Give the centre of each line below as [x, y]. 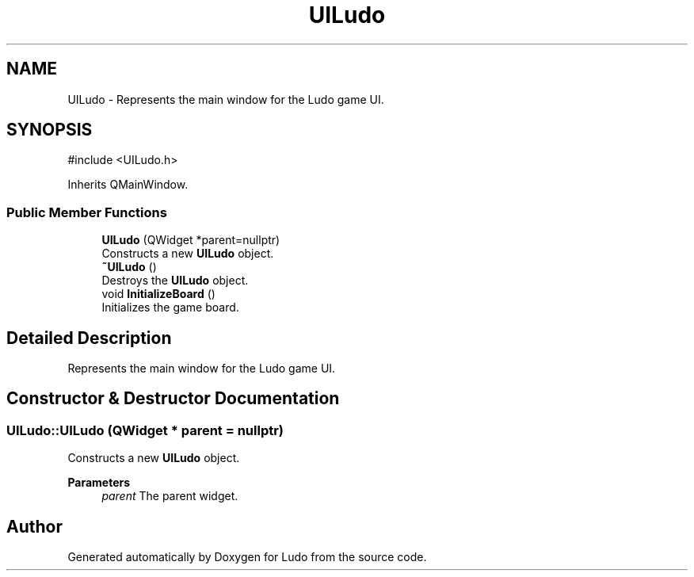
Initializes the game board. [170, 308]
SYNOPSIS [50, 130]
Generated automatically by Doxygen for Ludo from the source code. [247, 557]
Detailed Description [89, 338]
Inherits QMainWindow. [128, 185]
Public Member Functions [87, 212]
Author [34, 526]
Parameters [99, 483]
